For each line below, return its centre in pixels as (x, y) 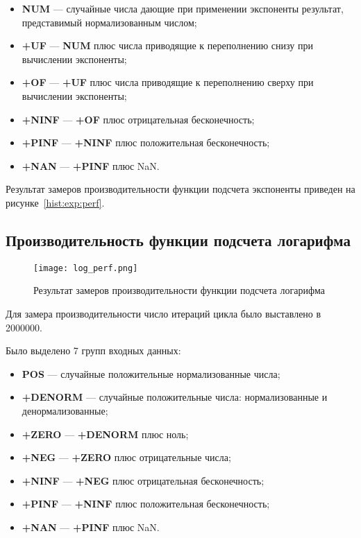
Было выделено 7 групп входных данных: (93, 350)
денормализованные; (65, 410)
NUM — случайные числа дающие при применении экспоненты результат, (183, 8)
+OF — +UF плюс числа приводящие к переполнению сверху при (168, 82)
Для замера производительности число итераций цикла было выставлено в (163, 313)
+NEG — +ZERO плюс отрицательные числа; (126, 457)
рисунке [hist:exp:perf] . (55, 202)
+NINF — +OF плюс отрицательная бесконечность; (138, 119)
